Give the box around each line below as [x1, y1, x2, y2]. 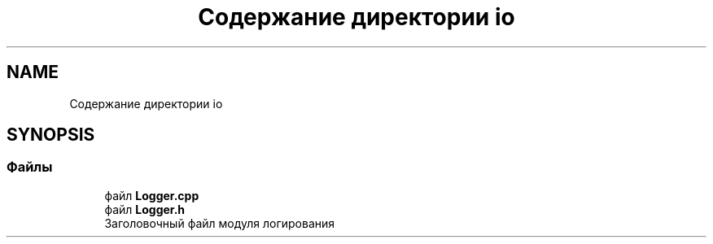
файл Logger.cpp [104, 188, 199, 203]
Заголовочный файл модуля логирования [104, 216, 335, 230]
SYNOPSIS [7, 124, 95, 146]
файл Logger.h [104, 202, 186, 216]
